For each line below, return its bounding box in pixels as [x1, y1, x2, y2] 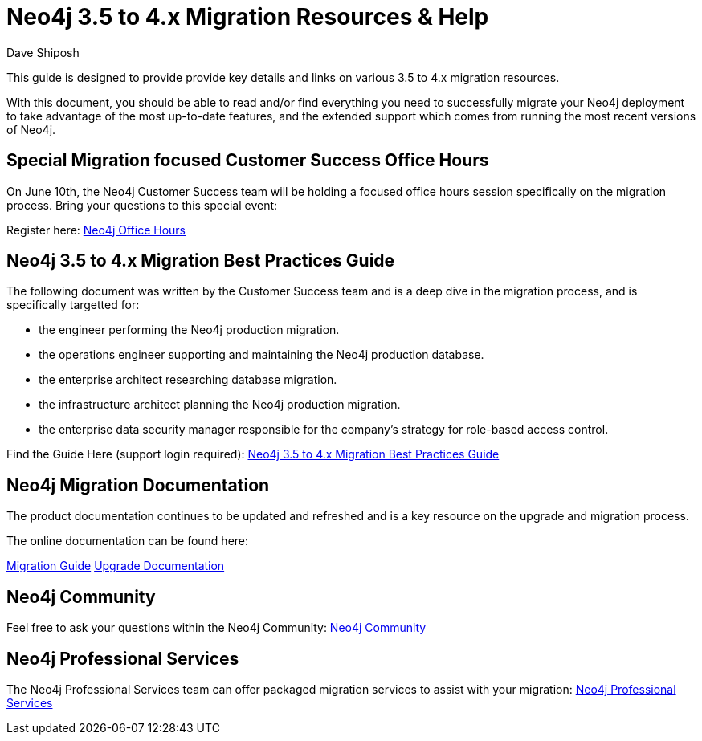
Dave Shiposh [6, 45, 80, 59]
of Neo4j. [6, 122, 56, 136]
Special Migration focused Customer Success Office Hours [6, 150, 489, 171]
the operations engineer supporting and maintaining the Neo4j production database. [39, 348, 484, 362]
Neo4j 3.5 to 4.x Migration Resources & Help [6, 3, 489, 31]
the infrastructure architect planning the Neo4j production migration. [39, 397, 401, 412]
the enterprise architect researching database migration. [39, 373, 337, 387]
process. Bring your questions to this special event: [6, 197, 278, 212]
